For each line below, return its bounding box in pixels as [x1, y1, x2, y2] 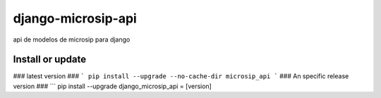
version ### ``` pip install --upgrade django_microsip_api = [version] [13, 82, 212, 90]
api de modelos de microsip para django [13, 35, 131, 44]
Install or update [13, 54, 87, 66]
